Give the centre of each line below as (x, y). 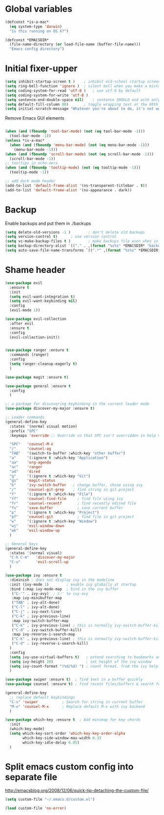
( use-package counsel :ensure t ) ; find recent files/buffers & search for (84, 684)
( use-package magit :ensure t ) (37, 377)
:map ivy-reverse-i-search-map (43, 634)
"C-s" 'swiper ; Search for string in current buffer (76, 702)
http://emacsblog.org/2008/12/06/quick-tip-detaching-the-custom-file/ (77, 791)
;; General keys (21, 544)
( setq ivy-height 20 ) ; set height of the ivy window (81, 662)
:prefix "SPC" (24, 431)
